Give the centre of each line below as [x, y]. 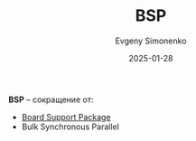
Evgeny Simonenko [151, 41]
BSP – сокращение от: [51, 99]
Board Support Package [66, 117]
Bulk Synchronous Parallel [70, 127]
